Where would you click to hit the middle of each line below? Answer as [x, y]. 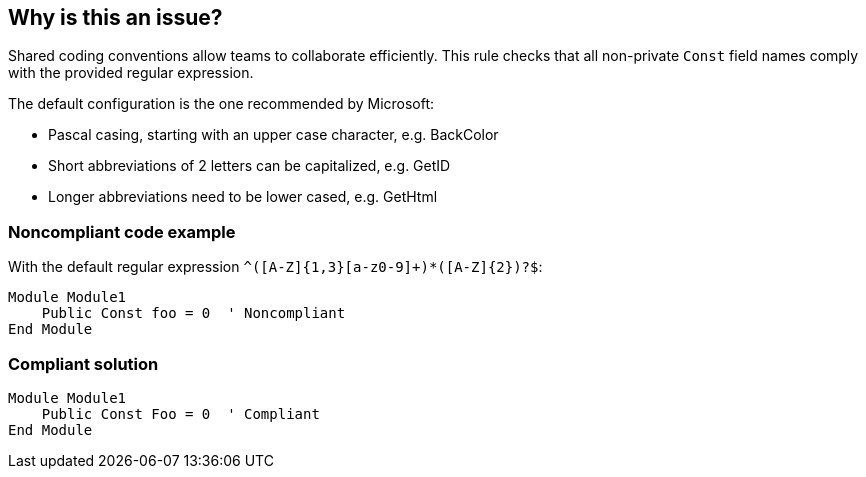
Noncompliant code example [122, 231]
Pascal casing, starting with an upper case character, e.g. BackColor [273, 135]
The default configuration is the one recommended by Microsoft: [221, 104]
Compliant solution [83, 363]
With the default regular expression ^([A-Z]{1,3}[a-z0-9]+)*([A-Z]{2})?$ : [275, 267]
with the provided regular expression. [131, 73]
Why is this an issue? [115, 17]
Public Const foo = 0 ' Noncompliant [193, 313]
